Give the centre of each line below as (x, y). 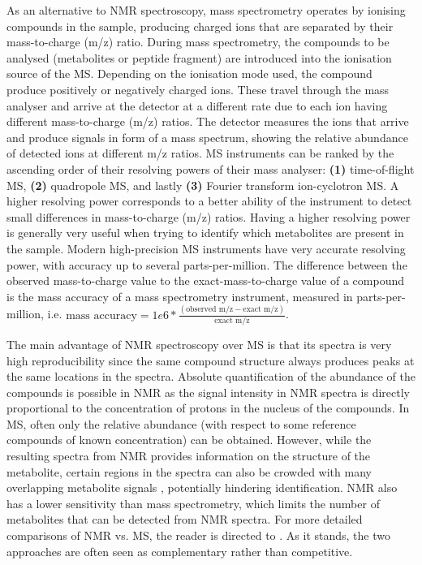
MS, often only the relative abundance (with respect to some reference (181, 423)
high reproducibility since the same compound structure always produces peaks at (211, 360)
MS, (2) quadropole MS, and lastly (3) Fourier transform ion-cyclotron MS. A (203, 185)
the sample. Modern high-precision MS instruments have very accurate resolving (206, 248)
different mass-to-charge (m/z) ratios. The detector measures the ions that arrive (208, 121)
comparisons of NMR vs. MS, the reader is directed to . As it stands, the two (198, 535)
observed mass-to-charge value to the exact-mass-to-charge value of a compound (206, 280)
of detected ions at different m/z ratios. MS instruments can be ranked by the (200, 153)
